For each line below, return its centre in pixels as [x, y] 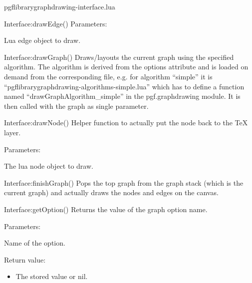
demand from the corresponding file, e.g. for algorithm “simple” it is [108, 76]
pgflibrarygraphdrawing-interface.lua [60, 6]
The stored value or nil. [52, 276]
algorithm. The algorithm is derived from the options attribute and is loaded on [126, 67]
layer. [12, 132]
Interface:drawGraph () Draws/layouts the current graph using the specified [119, 57]
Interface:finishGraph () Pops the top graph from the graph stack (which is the [124, 182]
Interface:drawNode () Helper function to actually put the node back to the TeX [126, 123]
